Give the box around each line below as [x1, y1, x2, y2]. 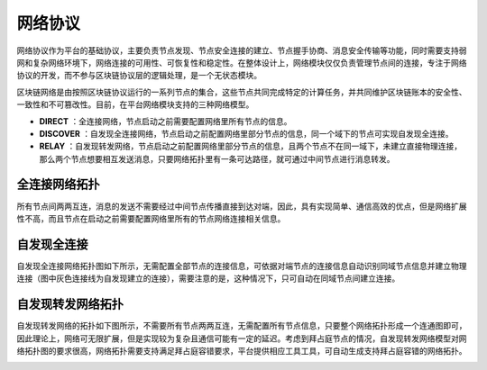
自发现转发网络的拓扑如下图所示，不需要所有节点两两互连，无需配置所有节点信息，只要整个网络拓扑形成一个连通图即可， [16, 320, 467, 331]
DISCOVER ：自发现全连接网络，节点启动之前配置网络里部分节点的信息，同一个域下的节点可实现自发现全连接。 [39, 128, 454, 139]
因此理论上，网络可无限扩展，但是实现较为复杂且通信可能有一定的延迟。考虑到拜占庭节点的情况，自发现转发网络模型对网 [16, 333, 467, 344]
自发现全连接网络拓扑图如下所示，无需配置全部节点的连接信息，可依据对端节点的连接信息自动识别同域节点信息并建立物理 [16, 260, 467, 271]
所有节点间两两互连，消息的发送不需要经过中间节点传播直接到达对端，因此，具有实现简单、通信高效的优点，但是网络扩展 [16, 201, 467, 212]
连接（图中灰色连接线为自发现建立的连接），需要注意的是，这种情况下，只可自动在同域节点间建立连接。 [16, 273, 400, 284]
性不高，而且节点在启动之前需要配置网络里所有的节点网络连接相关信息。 [16, 212, 286, 224]
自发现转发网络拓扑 [16, 297, 124, 312]
